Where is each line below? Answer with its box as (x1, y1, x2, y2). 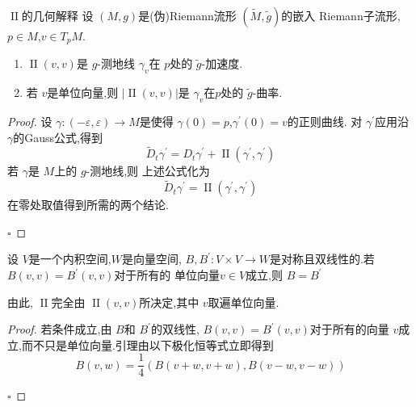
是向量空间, (121, 250, 182, 267)
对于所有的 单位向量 (114, 266, 221, 283)
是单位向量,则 (47, 84, 119, 101)
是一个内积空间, (28, 250, 111, 267)
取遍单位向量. (208, 293, 279, 310)
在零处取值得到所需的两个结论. (7, 196, 169, 213)
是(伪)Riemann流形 (138, 7, 237, 23)
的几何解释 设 (21, 7, 94, 23)
